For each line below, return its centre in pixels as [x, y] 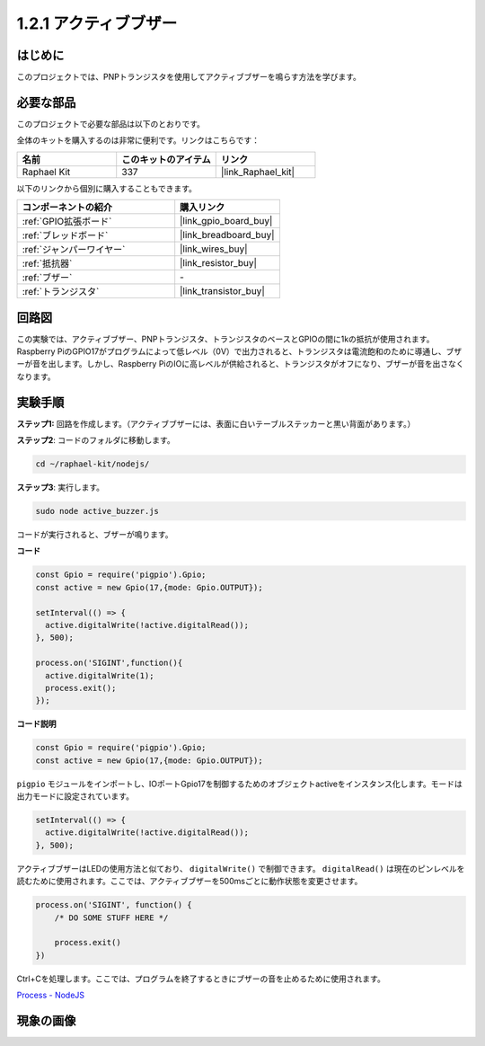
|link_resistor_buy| [219, 263]
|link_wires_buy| [214, 249]
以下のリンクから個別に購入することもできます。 [107, 188]
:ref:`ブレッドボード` [65, 235]
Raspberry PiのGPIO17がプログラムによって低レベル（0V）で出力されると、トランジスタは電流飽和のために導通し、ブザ [239, 351]
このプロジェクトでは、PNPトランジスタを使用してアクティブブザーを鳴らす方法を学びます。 [189, 77]
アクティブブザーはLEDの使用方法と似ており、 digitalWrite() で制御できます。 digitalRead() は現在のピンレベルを [241, 868]
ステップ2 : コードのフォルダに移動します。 [96, 440]
